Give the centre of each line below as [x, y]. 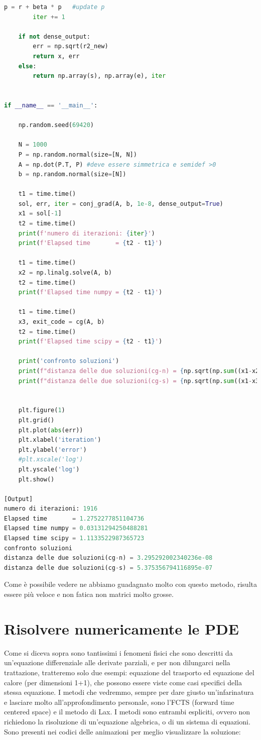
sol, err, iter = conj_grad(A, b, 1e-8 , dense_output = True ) [121, 204]
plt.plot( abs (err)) [51, 430]
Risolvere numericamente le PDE [121, 628]
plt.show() [36, 479]
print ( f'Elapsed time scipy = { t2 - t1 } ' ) [90, 342]
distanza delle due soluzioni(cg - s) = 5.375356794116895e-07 [108, 568]
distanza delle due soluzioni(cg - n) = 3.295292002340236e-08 [108, 558]
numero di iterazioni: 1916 [51, 509]
